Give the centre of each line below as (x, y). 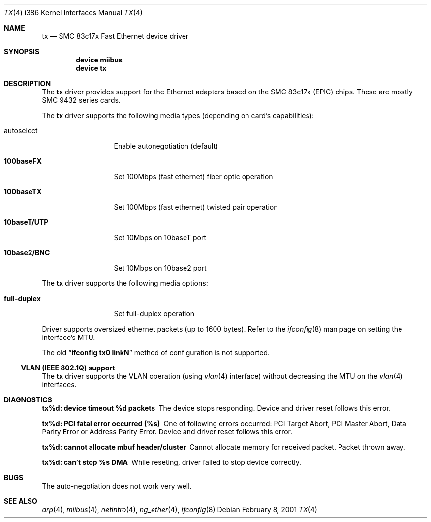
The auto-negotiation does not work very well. (117, 486)
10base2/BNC (27, 253)
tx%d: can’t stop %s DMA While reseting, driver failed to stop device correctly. (172, 462)
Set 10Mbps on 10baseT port (160, 237)
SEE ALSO (21, 501)
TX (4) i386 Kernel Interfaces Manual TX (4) (73, 13)
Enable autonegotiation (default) (166, 146)
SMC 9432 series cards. (81, 100)
